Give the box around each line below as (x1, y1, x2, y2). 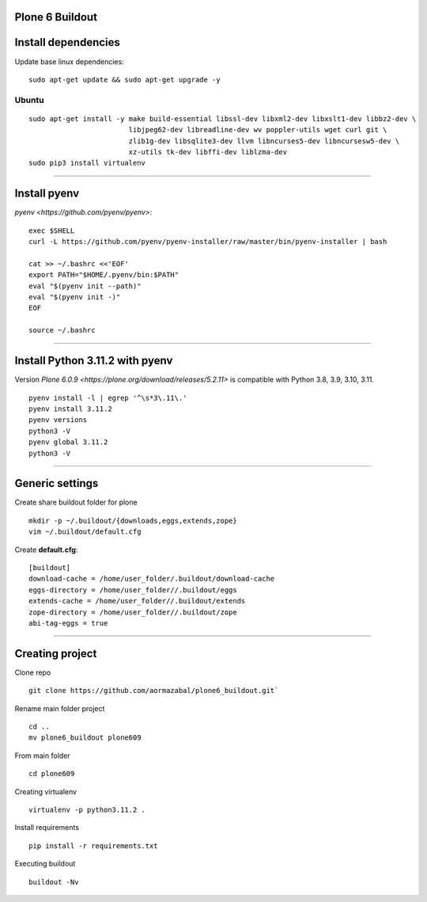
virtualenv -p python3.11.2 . (28, 805, 146, 814)
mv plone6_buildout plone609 (28, 733, 142, 742)
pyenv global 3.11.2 (28, 438, 108, 447)
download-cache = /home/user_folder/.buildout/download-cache (28, 574, 275, 584)
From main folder (14, 751, 70, 760)
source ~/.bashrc (28, 325, 96, 335)
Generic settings (14, 477, 99, 490)
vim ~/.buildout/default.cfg (28, 527, 142, 536)
